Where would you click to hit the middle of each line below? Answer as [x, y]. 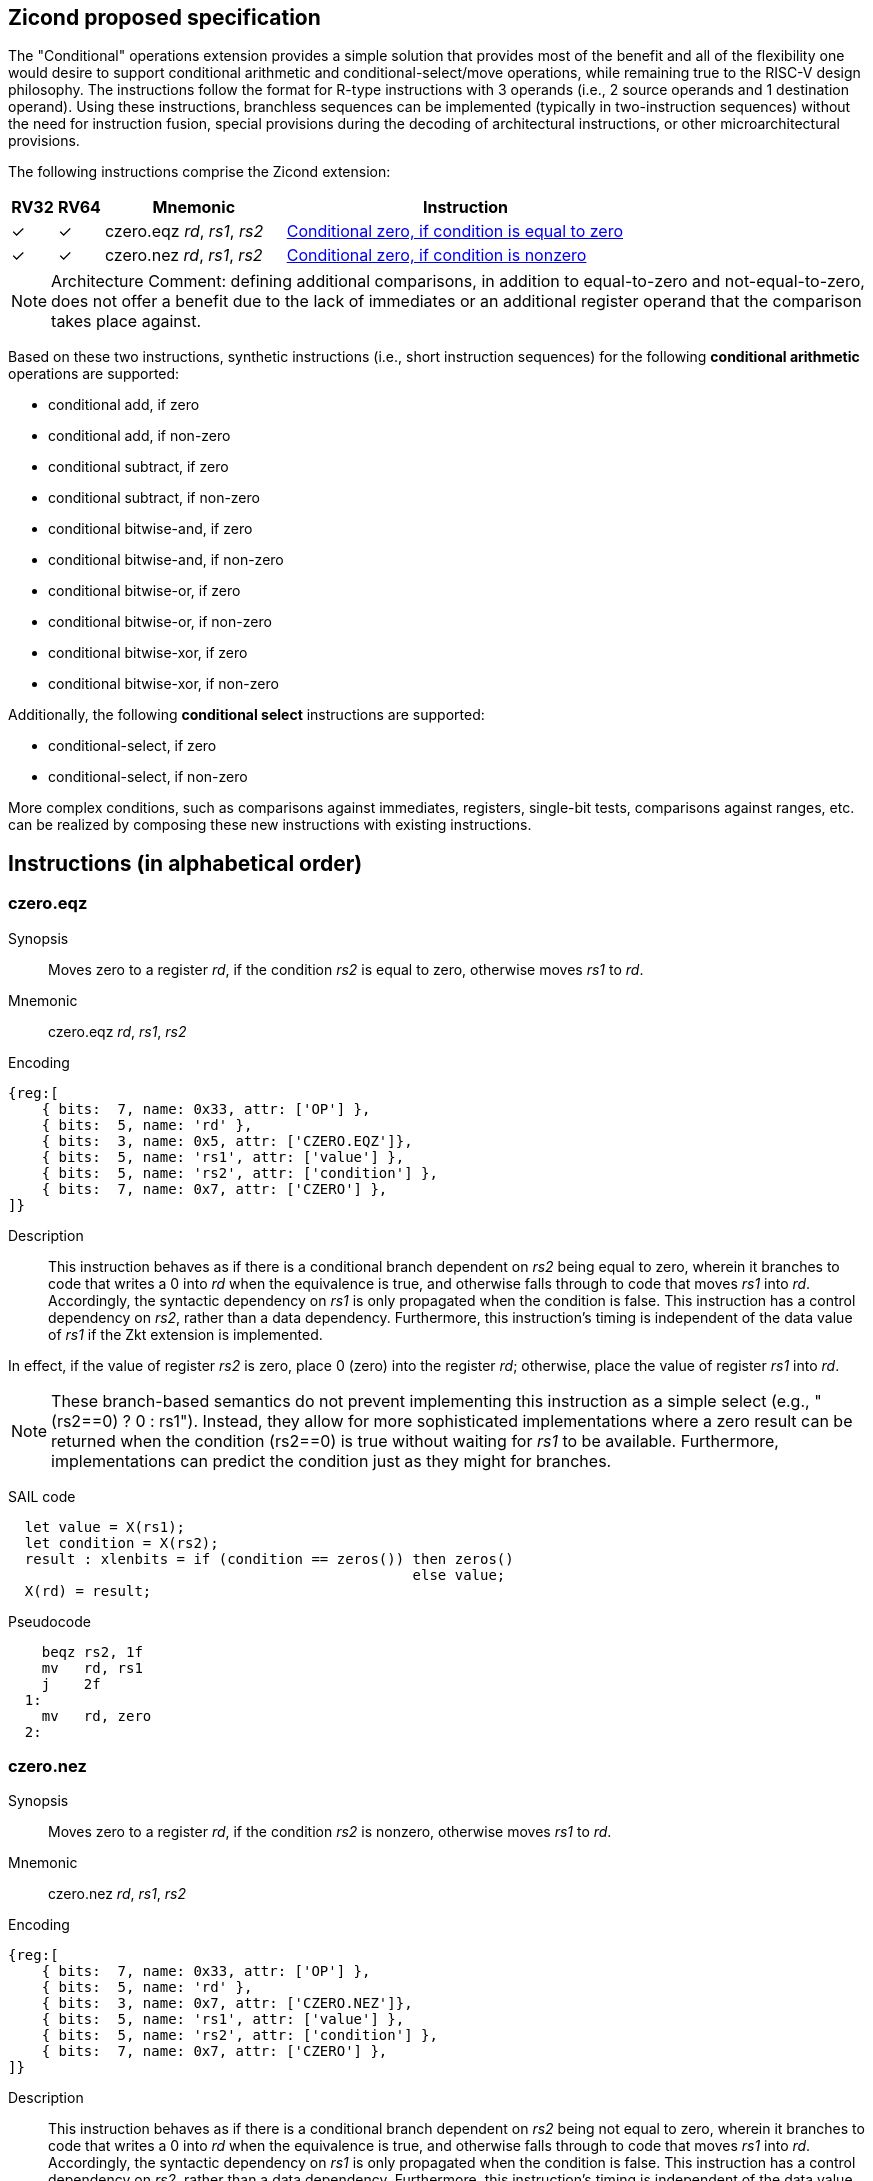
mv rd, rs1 [92, 1667]
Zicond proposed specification [164, 17]
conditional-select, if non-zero [148, 777]
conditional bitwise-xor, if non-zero [163, 684]
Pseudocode [49, 1621]
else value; [459, 1574]
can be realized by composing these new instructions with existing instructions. [270, 825]
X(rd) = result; [88, 1590]
